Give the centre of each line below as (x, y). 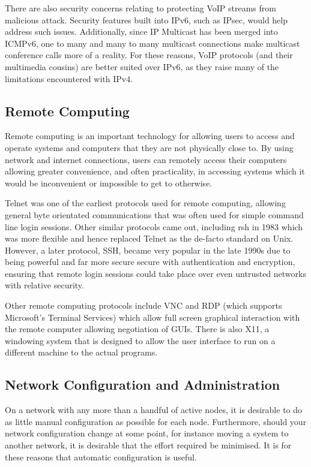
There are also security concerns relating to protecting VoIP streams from (140, 8)
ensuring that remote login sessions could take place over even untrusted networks (155, 273)
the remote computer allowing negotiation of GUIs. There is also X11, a (137, 329)
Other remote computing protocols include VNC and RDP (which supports (143, 305)
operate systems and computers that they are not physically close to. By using (149, 147)
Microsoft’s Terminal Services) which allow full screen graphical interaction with (152, 317)
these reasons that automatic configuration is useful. (101, 457)
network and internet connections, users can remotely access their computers (146, 159)
